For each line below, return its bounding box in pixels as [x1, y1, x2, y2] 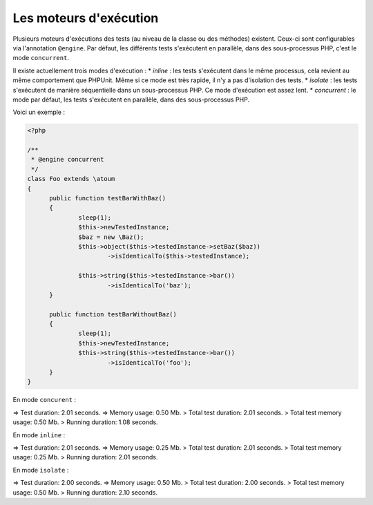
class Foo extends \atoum [27, 175, 115, 183]
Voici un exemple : [12, 108, 66, 117]
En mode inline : [12, 430, 66, 439]
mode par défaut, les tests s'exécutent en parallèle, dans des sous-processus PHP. [12, 95, 250, 104]
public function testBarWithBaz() [49, 194, 166, 202]
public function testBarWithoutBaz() [49, 310, 178, 318]
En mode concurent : [12, 396, 76, 404]
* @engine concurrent [31, 155, 104, 164]
